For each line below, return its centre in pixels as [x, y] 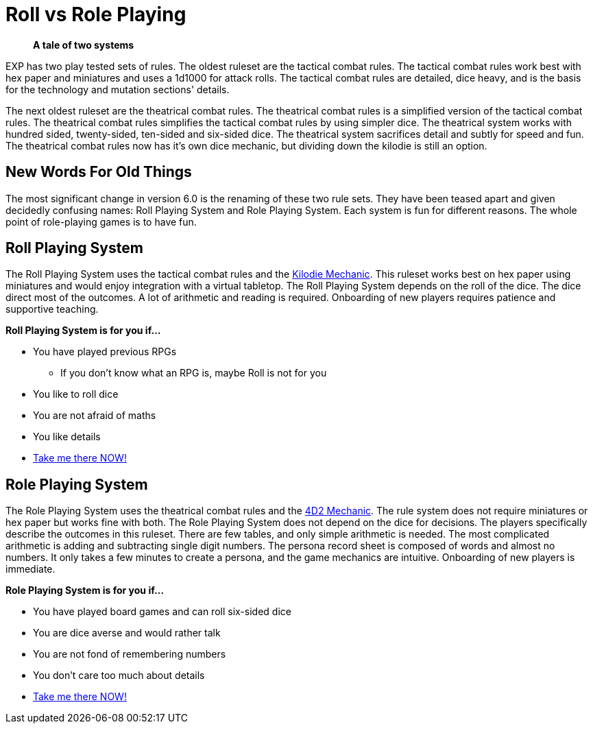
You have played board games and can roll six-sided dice [162, 612]
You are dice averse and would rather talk [127, 633]
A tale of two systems [84, 45]
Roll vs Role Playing [96, 14]
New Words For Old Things [99, 172]
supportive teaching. [52, 309]
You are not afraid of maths [95, 416]
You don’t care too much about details [119, 676]
